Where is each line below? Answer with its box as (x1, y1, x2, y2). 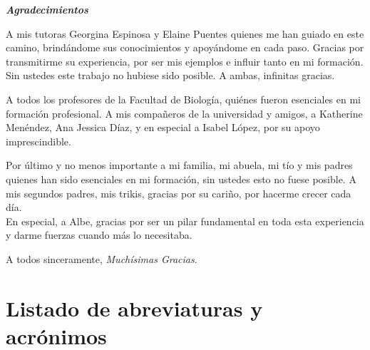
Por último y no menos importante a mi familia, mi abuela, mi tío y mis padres (6, 158, 353, 173)
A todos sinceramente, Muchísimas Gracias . (6, 251, 197, 266)
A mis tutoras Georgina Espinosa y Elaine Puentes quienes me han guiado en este (6, 26, 364, 41)
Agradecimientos (6, 2, 88, 16)
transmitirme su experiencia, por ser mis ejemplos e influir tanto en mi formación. (6, 53, 364, 68)
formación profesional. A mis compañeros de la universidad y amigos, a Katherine (6, 105, 363, 120)
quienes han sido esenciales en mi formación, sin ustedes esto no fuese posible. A (6, 171, 356, 186)
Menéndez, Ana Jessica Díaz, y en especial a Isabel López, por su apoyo (6, 120, 320, 135)
